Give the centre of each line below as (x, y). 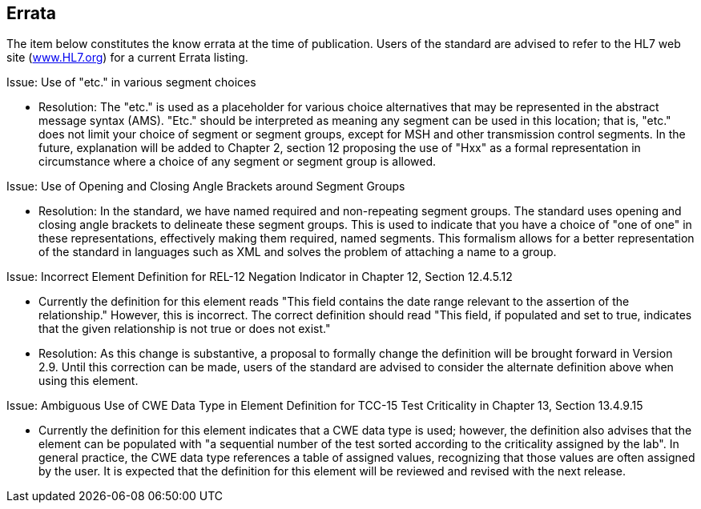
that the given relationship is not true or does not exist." (185, 329)
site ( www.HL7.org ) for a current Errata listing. (127, 58)
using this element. (89, 381)
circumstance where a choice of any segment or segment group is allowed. (238, 162)
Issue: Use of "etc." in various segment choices (131, 82)
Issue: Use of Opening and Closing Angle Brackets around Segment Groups (206, 186)
